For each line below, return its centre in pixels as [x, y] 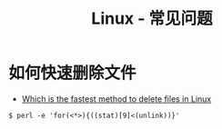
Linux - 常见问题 [152, 19]
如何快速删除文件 [73, 73]
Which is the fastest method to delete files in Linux [116, 99]
